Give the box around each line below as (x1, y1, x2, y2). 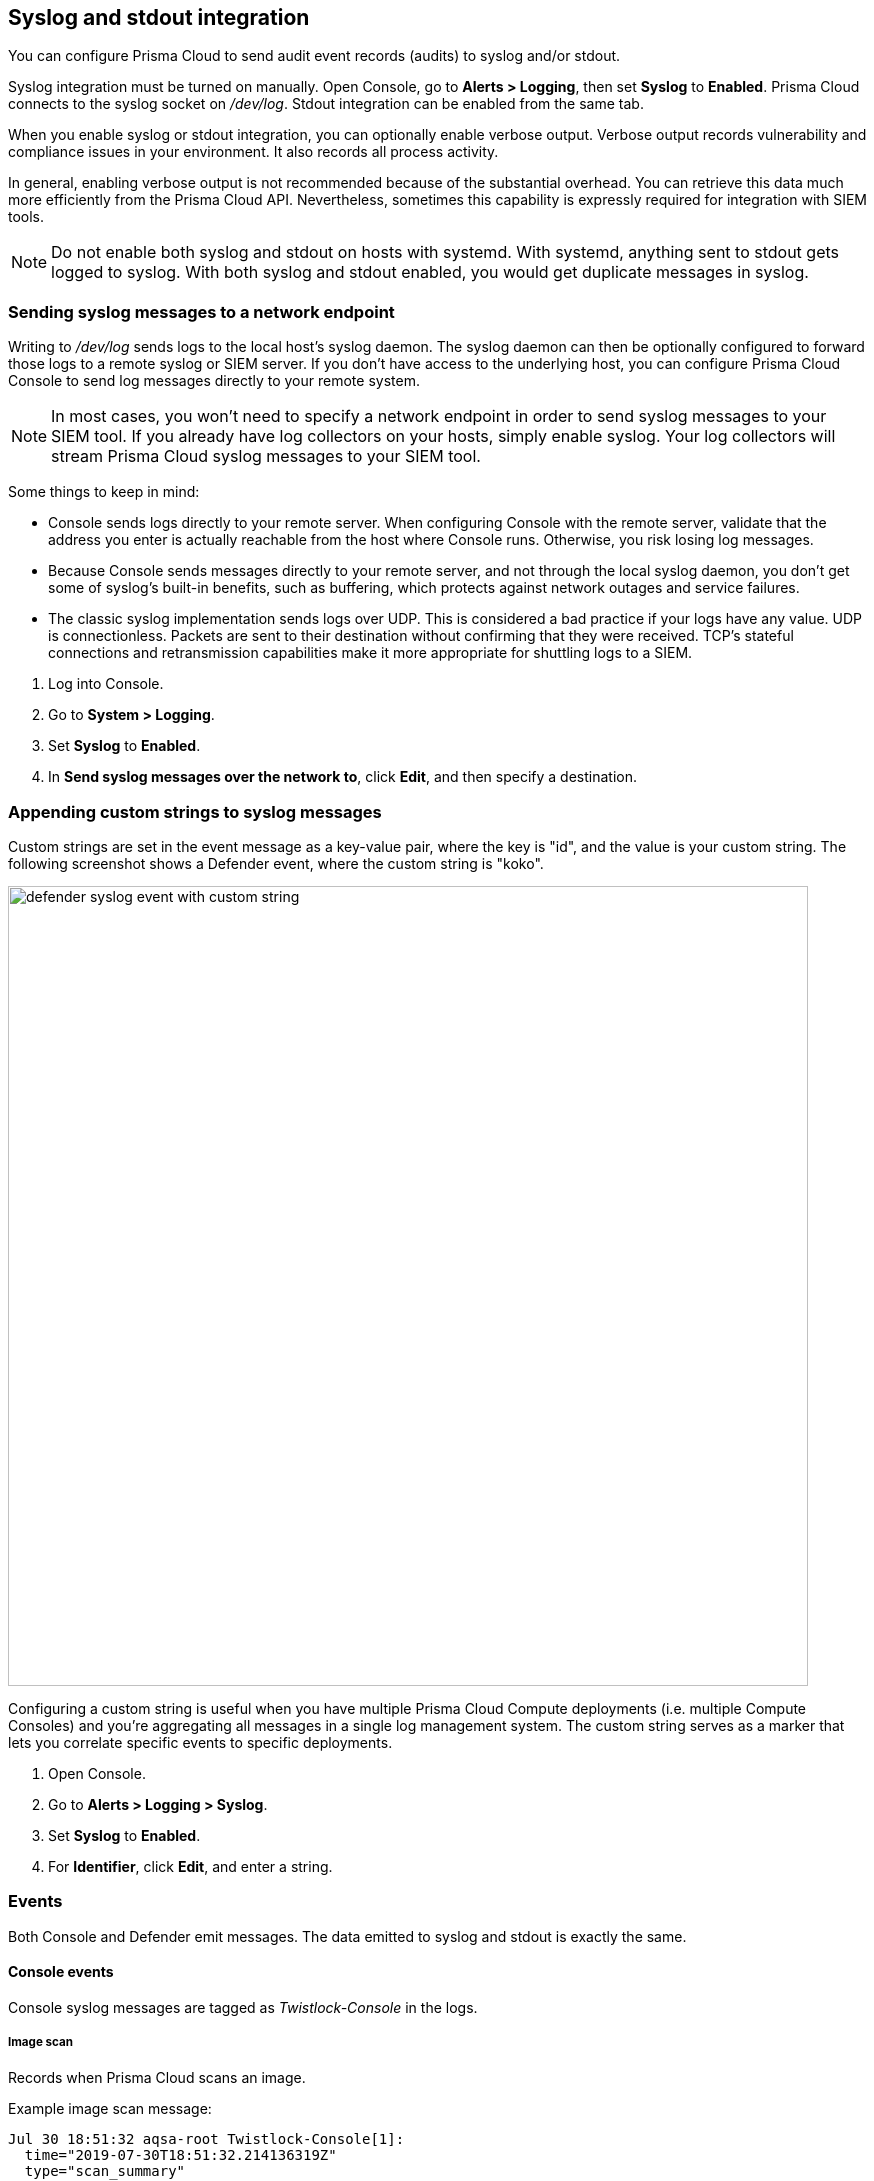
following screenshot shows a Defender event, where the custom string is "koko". (8, 854, 544, 872)
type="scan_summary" (24, 2162, 186, 2179)
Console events (8, 1963, 114, 1981)
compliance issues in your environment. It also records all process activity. (8, 143, 499, 161)
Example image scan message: (8, 2099, 212, 2117)
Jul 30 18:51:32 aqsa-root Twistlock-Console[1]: (8, 2130, 405, 2147)
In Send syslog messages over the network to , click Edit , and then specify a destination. (48, 768, 637, 786)
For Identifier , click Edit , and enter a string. (48, 1857, 333, 1875)
